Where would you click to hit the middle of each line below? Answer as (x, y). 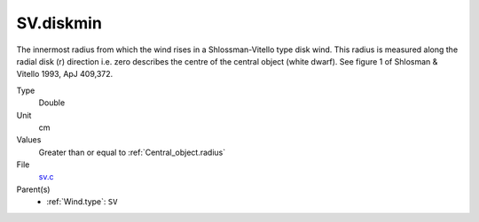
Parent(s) (33, 189)
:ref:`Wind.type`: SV (82, 202)
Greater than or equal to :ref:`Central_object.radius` (132, 152)
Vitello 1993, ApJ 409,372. (65, 74)
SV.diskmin (59, 23)
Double (52, 103)
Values (29, 140)
